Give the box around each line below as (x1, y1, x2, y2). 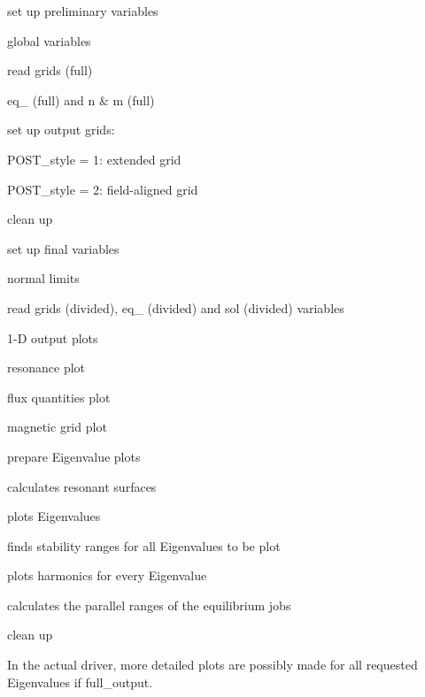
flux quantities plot (7, 387, 111, 406)
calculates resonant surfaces (7, 477, 157, 495)
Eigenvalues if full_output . (7, 672, 153, 691)
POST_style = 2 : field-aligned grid (7, 180, 198, 198)
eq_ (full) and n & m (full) (7, 90, 155, 109)
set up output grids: (7, 120, 115, 139)
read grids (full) (7, 61, 93, 80)
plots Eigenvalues (7, 507, 101, 525)
